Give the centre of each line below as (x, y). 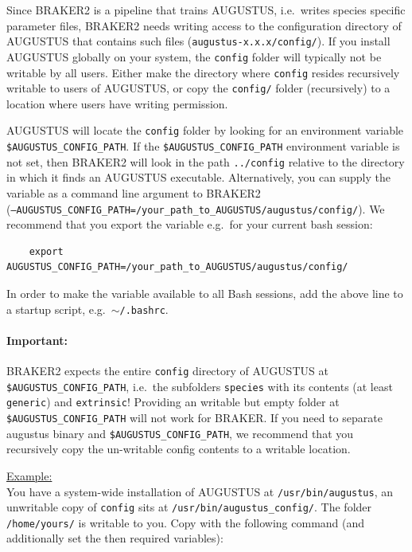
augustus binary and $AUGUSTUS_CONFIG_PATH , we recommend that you (180, 433)
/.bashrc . (144, 309)
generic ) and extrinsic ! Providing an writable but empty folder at (173, 402)
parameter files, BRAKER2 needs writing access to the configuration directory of (204, 25)
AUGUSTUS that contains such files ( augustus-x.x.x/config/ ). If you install (198, 41)
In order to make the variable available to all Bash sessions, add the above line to (205, 293)
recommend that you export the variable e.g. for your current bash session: (190, 224)
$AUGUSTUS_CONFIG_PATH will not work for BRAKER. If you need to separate (194, 418)
